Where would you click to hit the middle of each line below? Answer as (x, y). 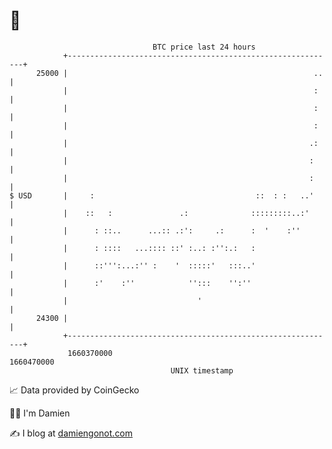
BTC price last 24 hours (204, 47)
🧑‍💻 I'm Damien (40, 413)
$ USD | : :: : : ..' (161, 195)
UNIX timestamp (202, 370)
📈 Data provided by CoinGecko (74, 390)
